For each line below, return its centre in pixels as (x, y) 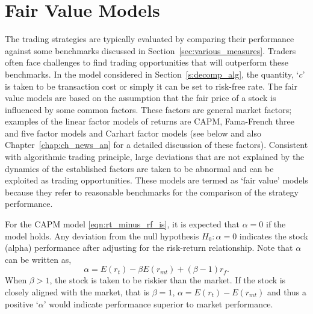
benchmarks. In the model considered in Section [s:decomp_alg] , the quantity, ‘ (152, 74)
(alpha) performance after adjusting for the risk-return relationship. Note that (149, 248)
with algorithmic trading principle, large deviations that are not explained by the (155, 157)
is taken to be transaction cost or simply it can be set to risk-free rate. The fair (151, 86)
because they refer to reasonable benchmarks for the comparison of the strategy (152, 192)
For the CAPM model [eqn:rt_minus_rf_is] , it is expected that (122, 224)
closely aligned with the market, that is (77, 292)
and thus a (287, 292)
